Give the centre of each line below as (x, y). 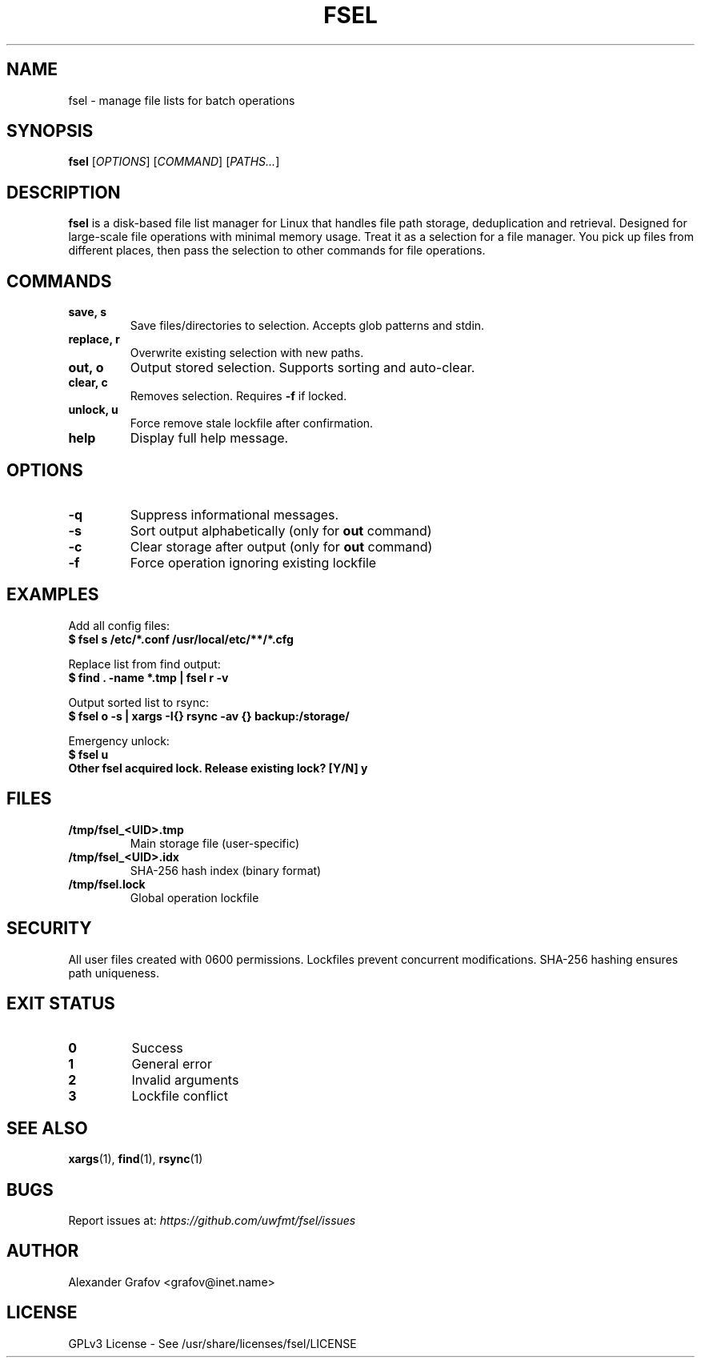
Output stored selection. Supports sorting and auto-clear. (302, 368)
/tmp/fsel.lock (107, 884)
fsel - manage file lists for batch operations (182, 100)
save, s (88, 312)
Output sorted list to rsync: (139, 702)
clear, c (88, 383)
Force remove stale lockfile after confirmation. (252, 423)
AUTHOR (43, 1251)
